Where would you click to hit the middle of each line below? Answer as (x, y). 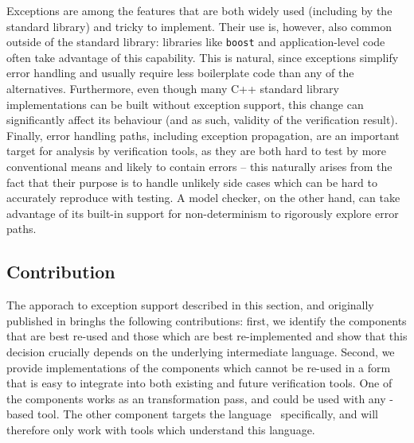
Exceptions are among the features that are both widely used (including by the (199, 10)
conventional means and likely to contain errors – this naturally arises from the (199, 166)
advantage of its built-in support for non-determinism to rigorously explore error (203, 213)
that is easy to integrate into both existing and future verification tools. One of (199, 383)
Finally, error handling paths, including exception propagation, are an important (203, 135)
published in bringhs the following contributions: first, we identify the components (207, 320)
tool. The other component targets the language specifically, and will (207, 414)
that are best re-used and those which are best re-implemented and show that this (207, 336)
